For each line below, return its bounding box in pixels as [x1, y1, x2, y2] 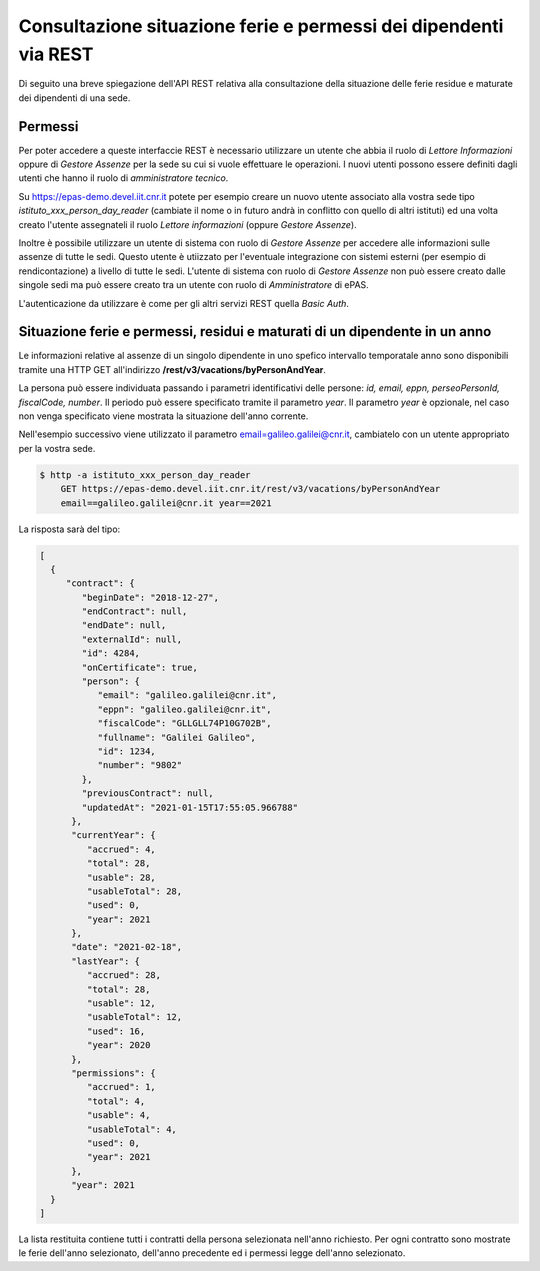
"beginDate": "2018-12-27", [81, 591, 220, 603]
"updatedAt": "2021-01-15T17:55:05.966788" [81, 801, 299, 813]
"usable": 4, [86, 1110, 151, 1121]
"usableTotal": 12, [86, 1011, 183, 1023]
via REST [18, 43, 94, 65]
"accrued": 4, [86, 843, 157, 855]
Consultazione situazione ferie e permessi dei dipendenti [18, 15, 504, 37]
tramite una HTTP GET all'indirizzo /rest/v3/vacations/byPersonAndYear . [18, 363, 327, 375]
